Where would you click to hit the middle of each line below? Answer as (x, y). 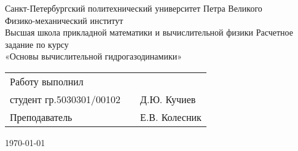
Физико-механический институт (64, 20)
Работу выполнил (47, 81)
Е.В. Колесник (171, 117)
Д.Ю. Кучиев (168, 99)
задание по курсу (37, 44)
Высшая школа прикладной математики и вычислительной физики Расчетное (149, 32)
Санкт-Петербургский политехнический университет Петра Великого (134, 8)
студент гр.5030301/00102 (65, 99)
